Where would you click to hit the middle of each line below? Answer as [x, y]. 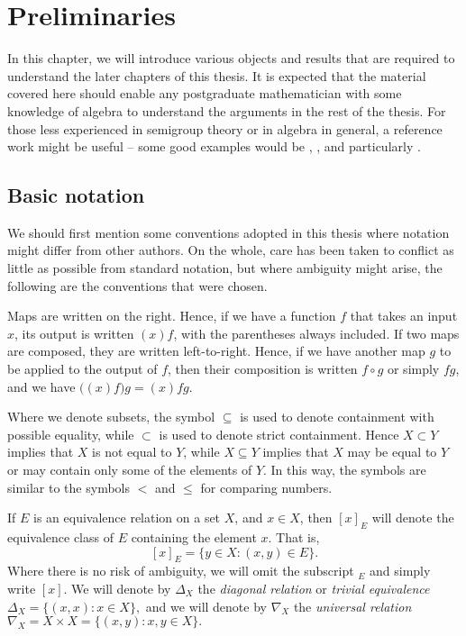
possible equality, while [71, 434]
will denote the [413, 518]
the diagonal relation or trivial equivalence [314, 588]
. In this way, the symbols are [345, 470]
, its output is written [74, 333]
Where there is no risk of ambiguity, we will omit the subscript [181, 571]
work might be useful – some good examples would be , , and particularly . [214, 146]
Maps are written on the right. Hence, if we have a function [172, 316]
